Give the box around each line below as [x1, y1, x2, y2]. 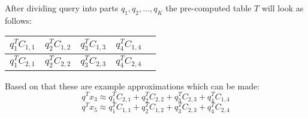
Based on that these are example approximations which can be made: [5, 79, 260, 92]
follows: [5, 14, 32, 26]
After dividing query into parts [5, 2, 119, 14]
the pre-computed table [165, 2, 252, 14]
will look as [261, 2, 304, 14]
